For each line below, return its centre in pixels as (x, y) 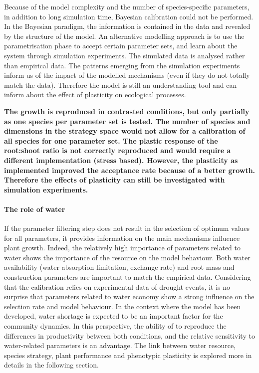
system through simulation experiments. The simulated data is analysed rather (125, 55)
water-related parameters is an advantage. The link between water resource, (120, 345)
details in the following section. (51, 365)
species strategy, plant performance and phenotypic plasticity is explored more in (128, 355)
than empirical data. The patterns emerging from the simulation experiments (122, 65)
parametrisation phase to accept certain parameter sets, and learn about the (121, 46)
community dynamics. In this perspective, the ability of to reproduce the (115, 326)
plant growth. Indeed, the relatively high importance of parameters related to (122, 248)
